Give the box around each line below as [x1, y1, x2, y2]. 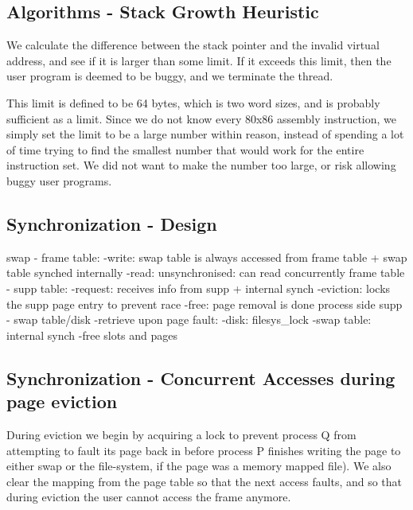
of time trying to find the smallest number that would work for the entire [6, 141, 364, 158]
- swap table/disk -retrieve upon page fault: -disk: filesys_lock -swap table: [6, 311, 372, 328]
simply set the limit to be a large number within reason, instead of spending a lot [6, 126, 404, 142]
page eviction [6, 389, 118, 414]
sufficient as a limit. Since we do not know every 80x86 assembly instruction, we [6, 110, 397, 127]
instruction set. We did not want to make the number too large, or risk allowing [6, 157, 396, 173]
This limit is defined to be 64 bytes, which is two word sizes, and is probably [6, 94, 380, 111]
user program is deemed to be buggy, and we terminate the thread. [6, 68, 333, 84]
